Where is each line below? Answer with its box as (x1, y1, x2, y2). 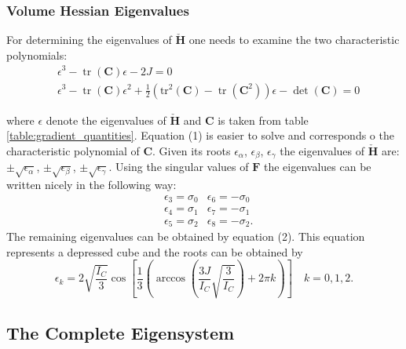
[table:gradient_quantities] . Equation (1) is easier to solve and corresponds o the (6, 127, 394, 144)
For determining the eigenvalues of (6, 31, 172, 48)
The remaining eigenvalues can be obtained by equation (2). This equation (6, 228, 365, 244)
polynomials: (6, 46, 68, 63)
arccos (155, 273, 186, 285)
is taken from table (218, 111, 309, 128)
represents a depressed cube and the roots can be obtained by (6, 243, 303, 260)
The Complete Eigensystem (6, 320, 235, 344)
